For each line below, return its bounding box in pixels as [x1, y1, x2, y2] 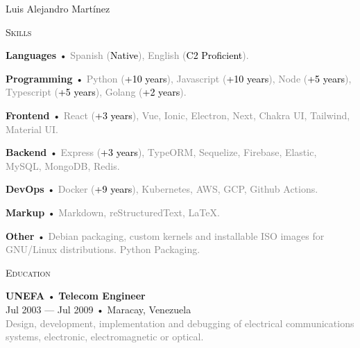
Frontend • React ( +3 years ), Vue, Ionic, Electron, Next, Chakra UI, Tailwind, [6, 107, 350, 122]
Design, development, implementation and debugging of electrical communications [6, 315, 354, 330]
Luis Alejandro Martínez [6, 1, 110, 15]
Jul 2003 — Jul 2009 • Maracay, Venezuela [6, 302, 191, 316]
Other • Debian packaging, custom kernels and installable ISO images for [6, 228, 325, 243]
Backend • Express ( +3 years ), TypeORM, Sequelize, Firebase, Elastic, [6, 145, 317, 159]
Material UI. [6, 121, 58, 136]
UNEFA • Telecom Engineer [6, 288, 146, 303]
